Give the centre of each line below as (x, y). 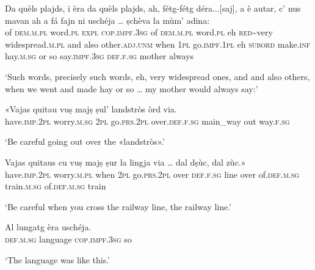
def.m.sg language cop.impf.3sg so (68, 239)
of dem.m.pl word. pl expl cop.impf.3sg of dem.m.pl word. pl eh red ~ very (139, 32)
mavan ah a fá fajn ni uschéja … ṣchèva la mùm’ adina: (107, 20)
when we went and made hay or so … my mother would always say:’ (132, 88)
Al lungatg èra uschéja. (48, 227)
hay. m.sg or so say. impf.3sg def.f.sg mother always (100, 56)
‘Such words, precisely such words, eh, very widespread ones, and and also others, (157, 76)
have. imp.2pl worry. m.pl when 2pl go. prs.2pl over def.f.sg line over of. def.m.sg (152, 174)
